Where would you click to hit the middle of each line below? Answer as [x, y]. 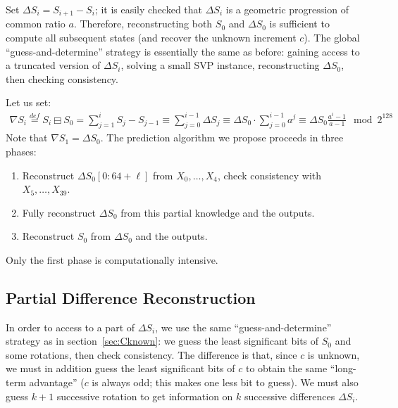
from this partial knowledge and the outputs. [218, 212]
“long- [343, 368]
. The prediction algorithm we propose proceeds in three [222, 138]
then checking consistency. [62, 78]
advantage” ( [57, 382]
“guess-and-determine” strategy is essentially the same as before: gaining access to [183, 51]
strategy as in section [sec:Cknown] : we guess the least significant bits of [162, 341]
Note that [27, 138]
